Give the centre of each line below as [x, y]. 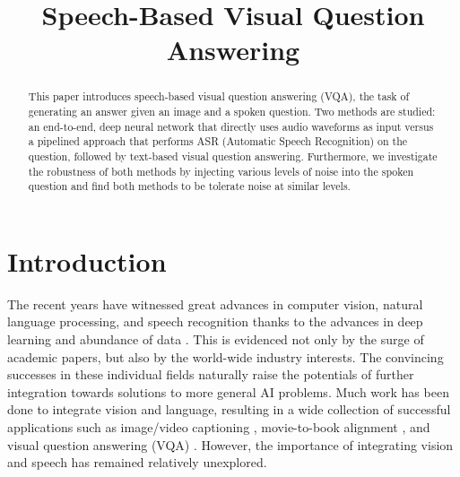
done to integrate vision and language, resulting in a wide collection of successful [229, 409]
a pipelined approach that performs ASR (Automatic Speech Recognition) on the [218, 141]
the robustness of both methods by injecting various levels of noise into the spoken [221, 171]
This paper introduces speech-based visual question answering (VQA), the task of [219, 96]
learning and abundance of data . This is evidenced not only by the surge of [216, 339]
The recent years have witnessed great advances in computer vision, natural [215, 304]
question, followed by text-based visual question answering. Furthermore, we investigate [233, 156]
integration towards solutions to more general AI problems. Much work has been [228, 391]
